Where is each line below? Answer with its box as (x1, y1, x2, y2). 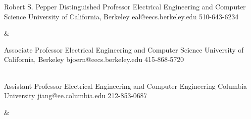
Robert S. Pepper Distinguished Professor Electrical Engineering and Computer (4, 1, 246, 11)
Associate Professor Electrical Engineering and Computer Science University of (4, 44, 244, 55)
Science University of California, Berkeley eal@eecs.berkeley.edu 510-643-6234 (4, 11, 239, 21)
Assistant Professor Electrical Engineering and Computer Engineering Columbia (4, 80, 247, 91)
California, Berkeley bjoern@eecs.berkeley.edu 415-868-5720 (4, 54, 184, 64)
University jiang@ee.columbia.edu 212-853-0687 (4, 90, 148, 101)
